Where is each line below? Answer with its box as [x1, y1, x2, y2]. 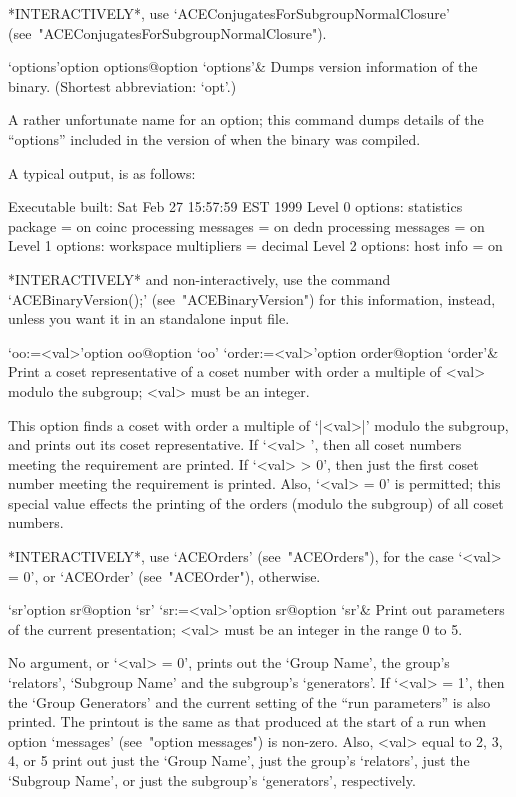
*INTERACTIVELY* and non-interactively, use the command [8, 268, 391, 289]
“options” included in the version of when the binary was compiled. [8, 128, 421, 149]
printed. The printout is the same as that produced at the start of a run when [8, 711, 487, 732]
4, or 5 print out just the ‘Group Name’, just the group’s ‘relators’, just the [8, 750, 470, 771]
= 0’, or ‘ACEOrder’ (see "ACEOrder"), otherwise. [8, 565, 321, 586]
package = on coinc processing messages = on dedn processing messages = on [8, 215, 485, 236]
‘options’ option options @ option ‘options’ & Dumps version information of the [8, 56, 478, 77]
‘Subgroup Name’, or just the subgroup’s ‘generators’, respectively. [8, 770, 416, 790]
